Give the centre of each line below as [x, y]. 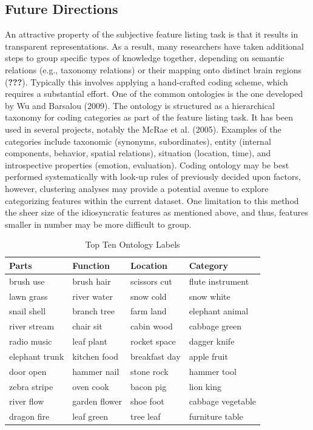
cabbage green [215, 326]
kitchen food [96, 356]
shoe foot [147, 401]
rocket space [153, 341]
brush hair [92, 281]
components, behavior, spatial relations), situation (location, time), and [138, 153]
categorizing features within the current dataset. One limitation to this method [152, 200]
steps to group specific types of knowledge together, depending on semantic [145, 58]
